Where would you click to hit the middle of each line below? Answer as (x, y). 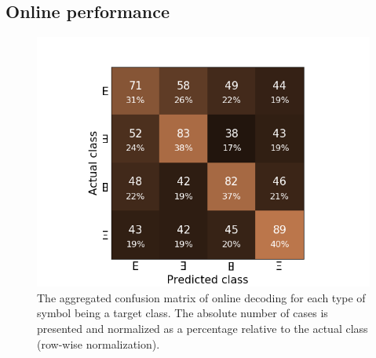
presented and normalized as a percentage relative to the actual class (203, 328)
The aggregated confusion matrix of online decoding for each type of (201, 297)
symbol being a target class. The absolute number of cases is (183, 313)
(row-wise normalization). (99, 343)
